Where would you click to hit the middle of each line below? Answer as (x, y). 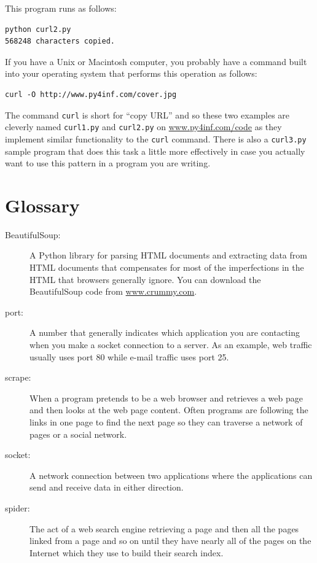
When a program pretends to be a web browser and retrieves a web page (166, 398)
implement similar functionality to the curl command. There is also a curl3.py (156, 138)
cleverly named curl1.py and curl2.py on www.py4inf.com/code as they (143, 127)
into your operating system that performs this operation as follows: (131, 73)
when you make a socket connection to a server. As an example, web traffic (171, 344)
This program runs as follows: (61, 8)
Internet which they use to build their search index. (127, 552)
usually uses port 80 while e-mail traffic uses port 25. (129, 356)
